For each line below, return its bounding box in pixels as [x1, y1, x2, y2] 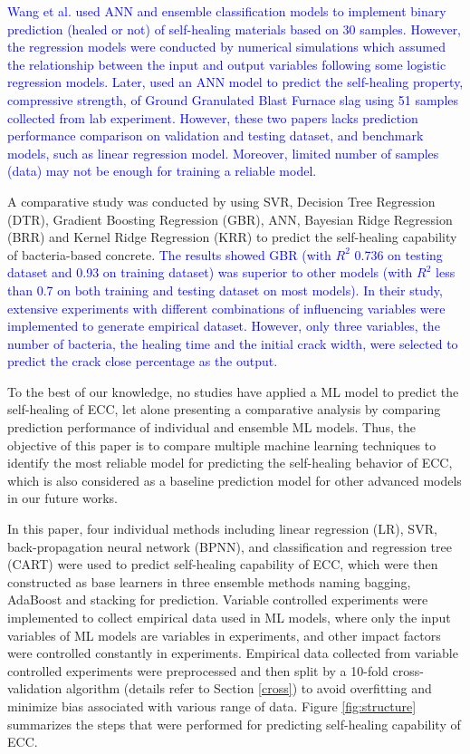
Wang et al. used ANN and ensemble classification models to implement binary [7, 2, 446, 20]
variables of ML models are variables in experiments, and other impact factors [7, 625, 441, 644]
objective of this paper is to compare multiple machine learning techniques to [7, 435, 436, 454]
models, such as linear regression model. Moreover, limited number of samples [7, 143, 439, 162]
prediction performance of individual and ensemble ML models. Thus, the [7, 418, 416, 437]
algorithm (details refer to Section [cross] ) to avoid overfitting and [65, 679, 432, 698]
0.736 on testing [354, 245, 443, 264]
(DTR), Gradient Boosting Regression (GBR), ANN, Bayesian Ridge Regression [7, 209, 453, 228]
